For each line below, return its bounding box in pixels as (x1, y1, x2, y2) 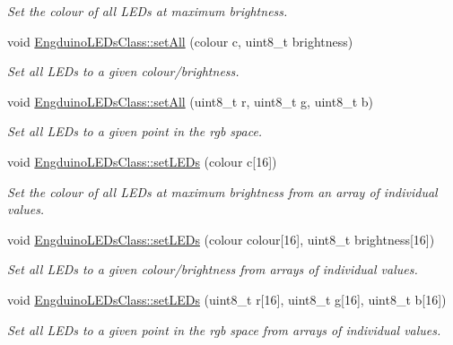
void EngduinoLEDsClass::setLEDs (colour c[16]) (7, 151, 277, 170)
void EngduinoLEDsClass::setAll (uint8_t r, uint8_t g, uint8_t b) (7, 91, 373, 110)
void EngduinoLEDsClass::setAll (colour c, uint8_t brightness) (7, 31, 353, 50)
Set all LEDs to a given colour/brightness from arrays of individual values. (7, 260, 418, 279)
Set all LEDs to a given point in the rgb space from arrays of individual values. (7, 320, 441, 339)
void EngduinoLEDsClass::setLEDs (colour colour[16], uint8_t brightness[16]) (7, 229, 435, 248)
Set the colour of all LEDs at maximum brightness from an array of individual (7, 182, 438, 201)
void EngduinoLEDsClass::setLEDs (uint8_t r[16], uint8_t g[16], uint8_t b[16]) (7, 289, 447, 308)
